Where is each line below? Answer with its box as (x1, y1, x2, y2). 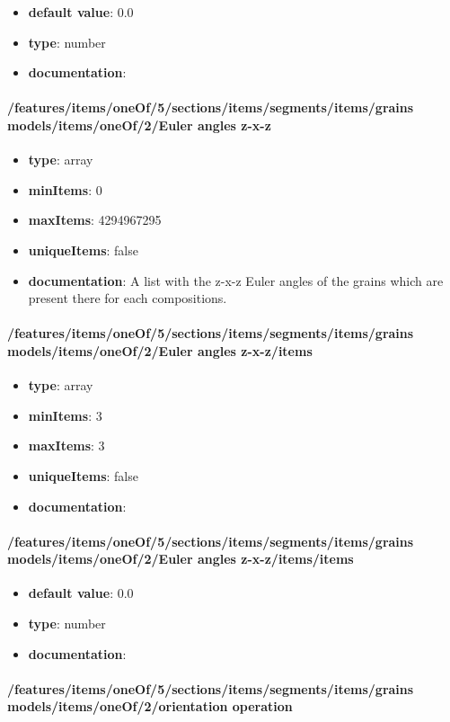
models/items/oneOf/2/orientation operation (7, 697, 293, 716)
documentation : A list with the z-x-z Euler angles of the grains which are (28, 271, 444, 290)
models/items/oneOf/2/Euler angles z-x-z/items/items (7, 549, 354, 568)
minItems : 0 (28, 180, 102, 199)
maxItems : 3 (28, 436, 105, 455)
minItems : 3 (28, 406, 102, 424)
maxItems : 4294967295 (28, 210, 162, 229)
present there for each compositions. (28, 289, 227, 308)
